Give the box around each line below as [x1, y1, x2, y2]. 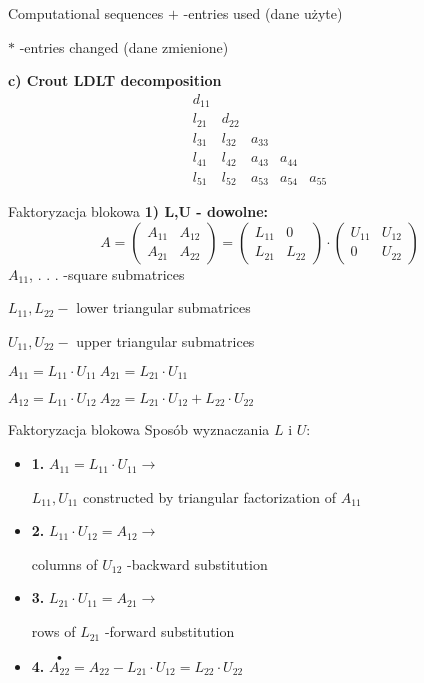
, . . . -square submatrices [29, 263, 185, 284]
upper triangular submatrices [76, 330, 255, 351]
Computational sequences [8, 3, 164, 23]
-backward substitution [127, 553, 268, 574]
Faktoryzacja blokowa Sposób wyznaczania [8, 419, 270, 440]
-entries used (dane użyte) [183, 3, 343, 23]
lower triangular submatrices [76, 297, 251, 318]
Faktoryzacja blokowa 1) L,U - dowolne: [8, 201, 269, 222]
